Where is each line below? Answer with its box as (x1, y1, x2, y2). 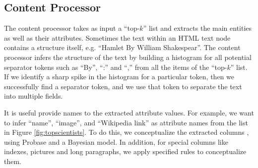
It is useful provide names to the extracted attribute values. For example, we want (4, 107, 254, 117)
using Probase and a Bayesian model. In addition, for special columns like (4, 136, 228, 147)
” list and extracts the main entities (143, 23, 252, 33)
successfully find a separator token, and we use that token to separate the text (4, 81, 242, 91)
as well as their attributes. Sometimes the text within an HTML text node (4, 32, 231, 43)
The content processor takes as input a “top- (4, 23, 140, 33)
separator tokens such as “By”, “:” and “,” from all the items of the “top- (4, 61, 227, 72)
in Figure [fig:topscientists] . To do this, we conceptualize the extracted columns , (4, 127, 249, 137)
